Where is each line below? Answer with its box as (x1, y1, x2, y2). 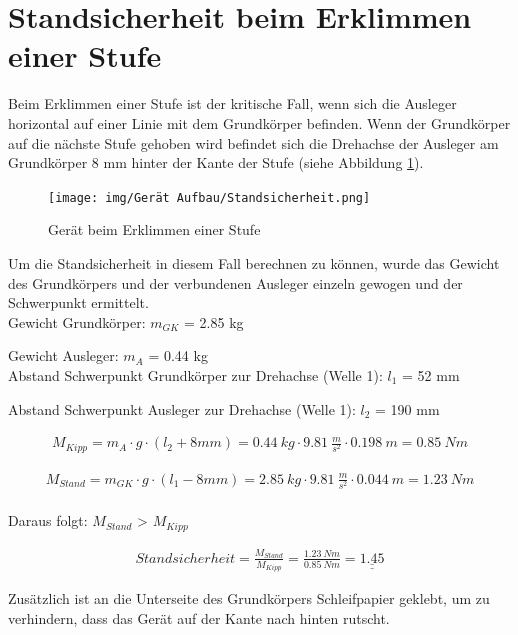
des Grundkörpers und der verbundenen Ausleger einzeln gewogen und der (8, 272, 463, 293)
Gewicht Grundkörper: (8, 311, 146, 332)
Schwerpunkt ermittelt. (8, 292, 149, 313)
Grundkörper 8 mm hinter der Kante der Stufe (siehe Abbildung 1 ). (8, 152, 424, 173)
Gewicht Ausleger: (8, 345, 119, 366)
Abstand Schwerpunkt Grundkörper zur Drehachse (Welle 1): (8, 364, 383, 385)
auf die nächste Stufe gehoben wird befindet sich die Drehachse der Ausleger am (8, 132, 499, 153)
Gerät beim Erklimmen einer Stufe (48, 219, 261, 240)
